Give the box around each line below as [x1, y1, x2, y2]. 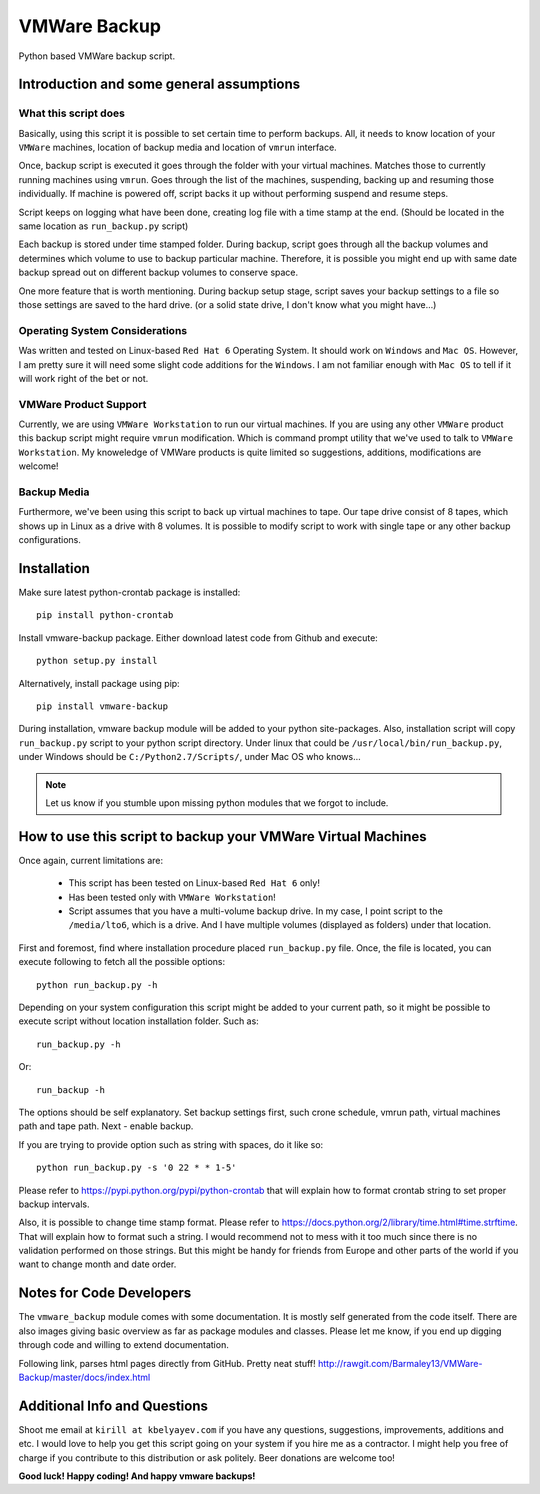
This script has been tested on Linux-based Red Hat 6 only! [68, 877, 320, 889]
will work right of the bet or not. [18, 372, 149, 384]
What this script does [18, 106, 125, 120]
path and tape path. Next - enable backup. [18, 1120, 194, 1132]
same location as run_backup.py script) [18, 220, 189, 232]
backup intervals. [18, 1198, 90, 1210]
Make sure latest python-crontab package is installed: [18, 586, 241, 599]
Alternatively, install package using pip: [18, 677, 180, 689]
